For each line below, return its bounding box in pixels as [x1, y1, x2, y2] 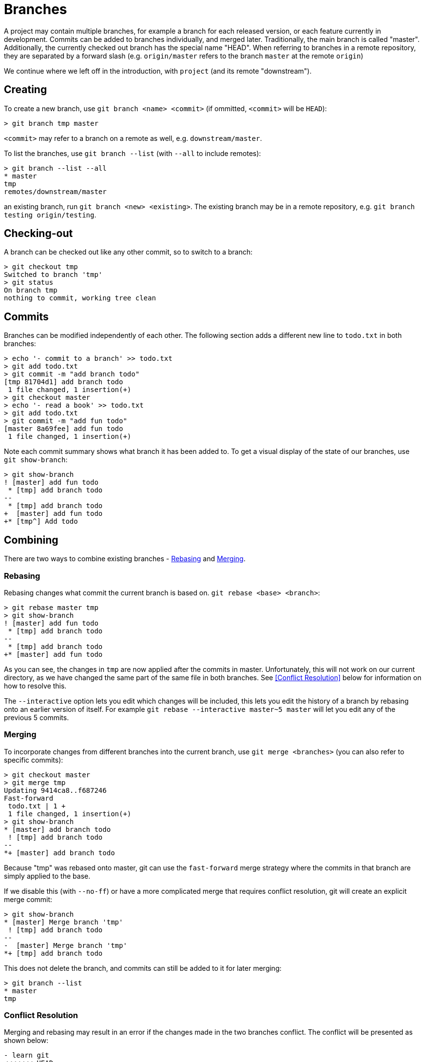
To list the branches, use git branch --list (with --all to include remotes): [4, 149, 261, 157]
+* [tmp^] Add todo [4, 517, 78, 526]
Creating [4, 83, 47, 96]
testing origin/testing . [4, 210, 97, 219]
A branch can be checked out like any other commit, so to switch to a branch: [4, 248, 253, 256]
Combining [4, 533, 58, 546]
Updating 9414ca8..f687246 [4, 786, 107, 794]
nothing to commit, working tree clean [4, 294, 156, 302]
